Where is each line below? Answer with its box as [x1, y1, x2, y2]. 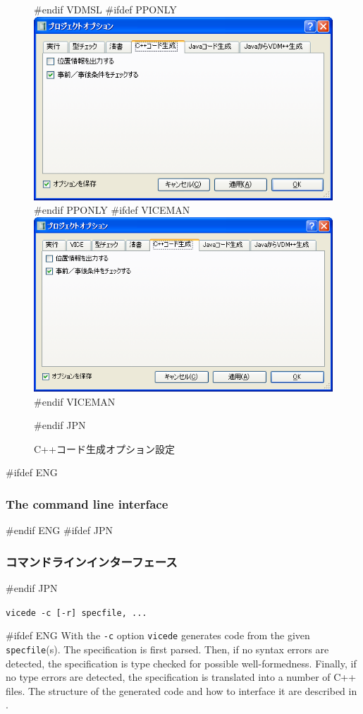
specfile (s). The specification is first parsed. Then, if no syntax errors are [6, 641, 329, 656]
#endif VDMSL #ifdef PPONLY [34, 2, 177, 16]
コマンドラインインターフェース [6, 552, 178, 570]
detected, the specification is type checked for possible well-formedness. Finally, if [6, 655, 357, 670]
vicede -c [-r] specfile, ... [6, 607, 147, 618]
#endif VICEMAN [34, 394, 116, 409]
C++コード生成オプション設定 [34, 441, 175, 456]
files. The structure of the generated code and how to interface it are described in [6, 683, 357, 698]
